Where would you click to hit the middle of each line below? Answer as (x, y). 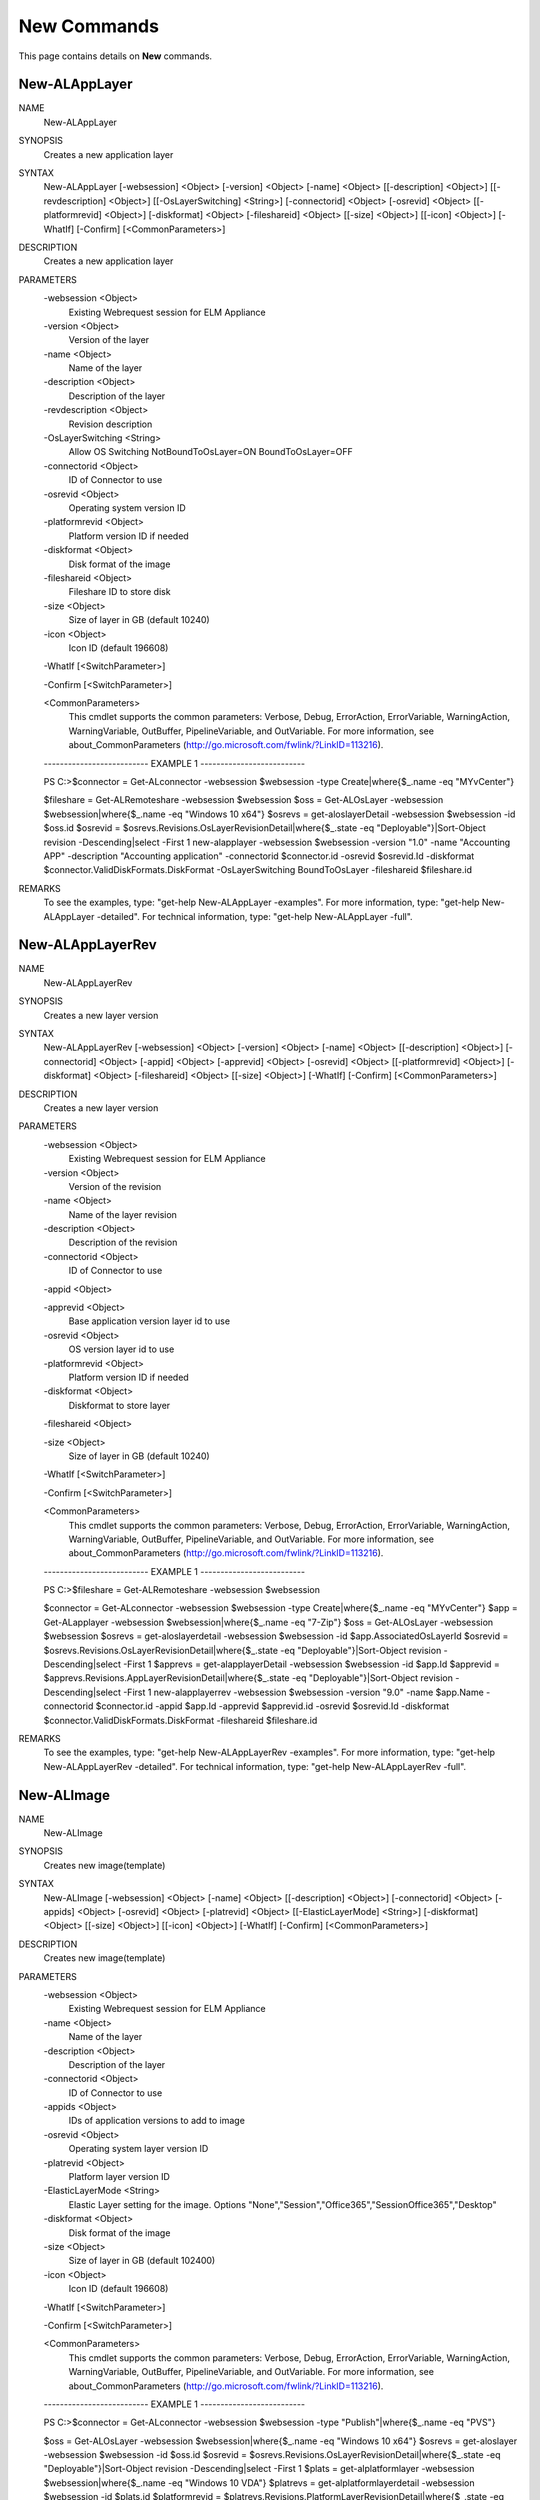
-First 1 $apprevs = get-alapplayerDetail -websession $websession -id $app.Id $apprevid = (311, 1664)
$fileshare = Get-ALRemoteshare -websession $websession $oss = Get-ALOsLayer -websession (243, 800)
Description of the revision (123, 1242)
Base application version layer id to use (149, 1321)
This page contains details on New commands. (115, 56)
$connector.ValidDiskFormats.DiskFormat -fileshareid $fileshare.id (180, 1720)
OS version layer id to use (121, 1349)
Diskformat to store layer (119, 1405)
